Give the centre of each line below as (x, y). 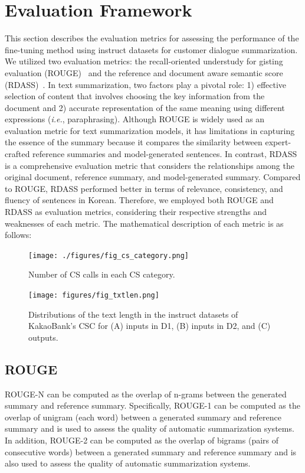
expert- (278, 142)
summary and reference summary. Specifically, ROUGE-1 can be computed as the (152, 405)
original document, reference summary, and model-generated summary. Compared (153, 177)
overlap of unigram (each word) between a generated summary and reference (143, 417)
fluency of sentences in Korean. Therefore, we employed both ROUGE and (139, 200)
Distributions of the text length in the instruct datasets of (133, 314)
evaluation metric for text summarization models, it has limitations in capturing (150, 130)
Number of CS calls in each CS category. (102, 274)
